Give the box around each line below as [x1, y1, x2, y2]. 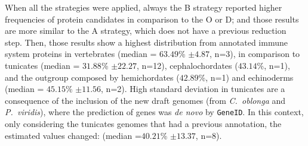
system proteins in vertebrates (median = [5, 47, 157, 60]
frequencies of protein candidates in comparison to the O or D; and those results [5, 12, 299, 25]
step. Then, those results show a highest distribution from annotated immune [5, 36, 288, 48]
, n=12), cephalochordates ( [137, 59, 238, 71]
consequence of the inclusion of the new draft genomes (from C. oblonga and [5, 94, 286, 106]
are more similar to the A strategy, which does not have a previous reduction [5, 24, 287, 37]
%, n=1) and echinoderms [198, 71, 294, 83]
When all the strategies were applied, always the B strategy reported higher [5, 1, 282, 13]
